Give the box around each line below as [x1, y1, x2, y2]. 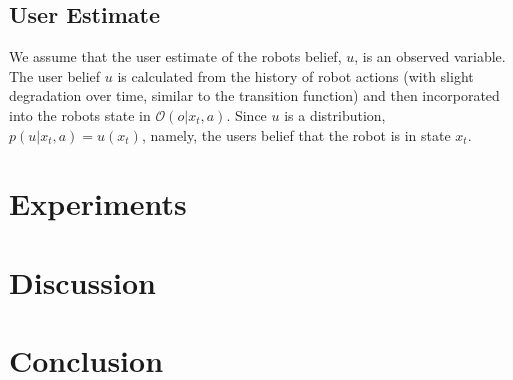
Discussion [9, 261, 156, 302]
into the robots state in [9, 104, 151, 125]
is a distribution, [284, 104, 386, 125]
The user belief [9, 65, 101, 86]
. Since [226, 104, 267, 125]
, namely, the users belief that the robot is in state [141, 124, 451, 145]
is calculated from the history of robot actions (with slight [117, 65, 474, 86]
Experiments [9, 183, 187, 224]
